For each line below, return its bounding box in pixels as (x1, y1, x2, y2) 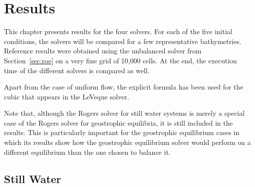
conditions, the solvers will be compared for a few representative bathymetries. (4, 36, 242, 46)
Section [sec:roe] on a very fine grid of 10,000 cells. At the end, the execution (4, 55, 237, 65)
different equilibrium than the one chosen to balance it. (4, 146, 171, 157)
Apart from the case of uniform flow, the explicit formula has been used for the (4, 82, 243, 92)
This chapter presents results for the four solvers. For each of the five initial (4, 26, 232, 37)
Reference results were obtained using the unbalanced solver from (4, 46, 202, 56)
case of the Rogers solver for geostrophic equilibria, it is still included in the (4, 117, 233, 128)
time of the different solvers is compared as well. (4, 65, 150, 75)
